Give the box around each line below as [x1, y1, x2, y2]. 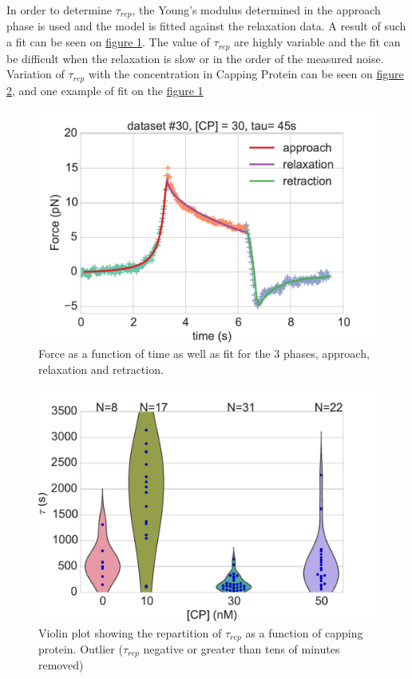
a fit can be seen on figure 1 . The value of [6, 34, 210, 50]
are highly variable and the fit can [234, 34, 401, 50]
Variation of [6, 66, 65, 82]
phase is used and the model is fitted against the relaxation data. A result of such [6, 18, 406, 34]
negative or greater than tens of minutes [143, 640, 340, 657]
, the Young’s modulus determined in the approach [132, 2, 381, 18]
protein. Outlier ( [38, 640, 123, 657]
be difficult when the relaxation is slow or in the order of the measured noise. [6, 50, 384, 66]
